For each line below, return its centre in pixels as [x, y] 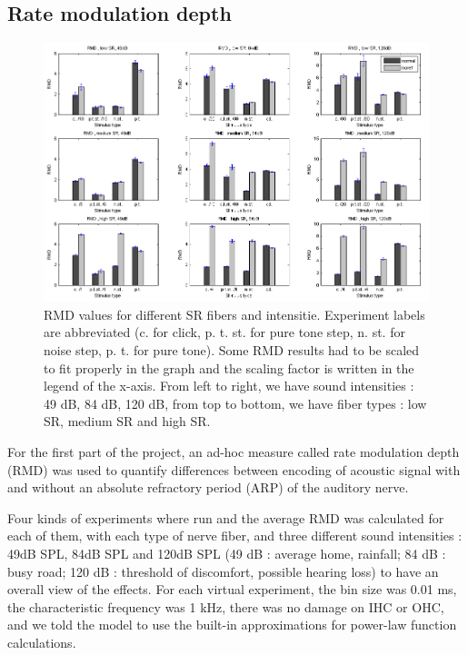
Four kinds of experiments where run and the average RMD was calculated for [226, 517]
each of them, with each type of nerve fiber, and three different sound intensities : [235, 536]
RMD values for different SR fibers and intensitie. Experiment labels [234, 314]
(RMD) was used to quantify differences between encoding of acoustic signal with [234, 469]
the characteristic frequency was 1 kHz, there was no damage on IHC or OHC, [226, 606]
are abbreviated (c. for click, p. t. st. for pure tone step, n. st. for [224, 332]
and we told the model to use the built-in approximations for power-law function [232, 625]
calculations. [42, 642]
